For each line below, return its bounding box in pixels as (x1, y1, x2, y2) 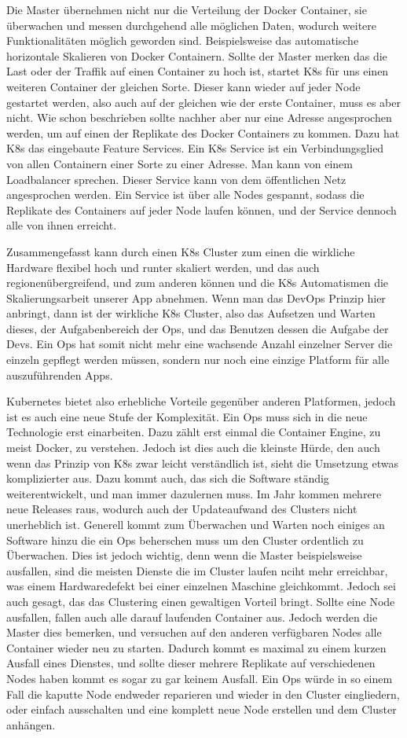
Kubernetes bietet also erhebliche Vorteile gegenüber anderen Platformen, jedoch (6, 393, 396, 409)
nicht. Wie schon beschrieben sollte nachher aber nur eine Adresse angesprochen (6, 109, 392, 126)
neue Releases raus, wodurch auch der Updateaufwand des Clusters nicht (6, 501, 357, 517)
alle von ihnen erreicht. (6, 217, 117, 233)
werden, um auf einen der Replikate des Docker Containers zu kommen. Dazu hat (6, 124, 400, 141)
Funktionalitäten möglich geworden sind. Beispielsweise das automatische (6, 32, 359, 49)
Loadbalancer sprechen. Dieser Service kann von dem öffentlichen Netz (6, 171, 346, 187)
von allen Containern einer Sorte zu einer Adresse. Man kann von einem (6, 155, 353, 171)
